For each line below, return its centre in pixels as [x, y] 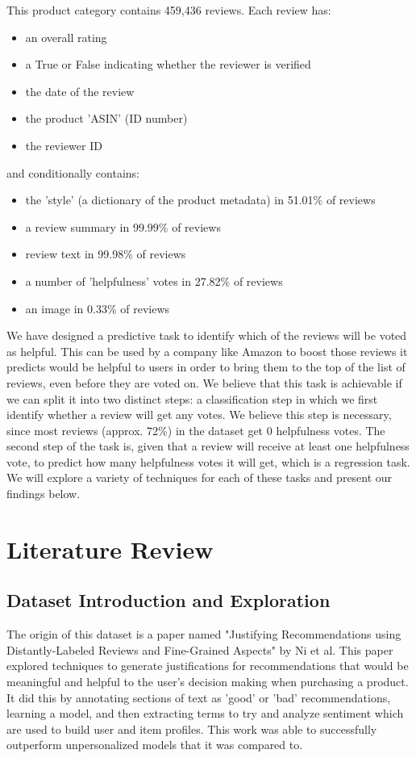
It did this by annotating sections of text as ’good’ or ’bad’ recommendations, [199, 697]
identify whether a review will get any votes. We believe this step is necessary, [199, 415]
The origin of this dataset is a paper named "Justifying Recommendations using [204, 634]
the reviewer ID [64, 145]
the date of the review [80, 91]
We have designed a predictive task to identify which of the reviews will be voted [207, 335]
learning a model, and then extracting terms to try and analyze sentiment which [205, 713]
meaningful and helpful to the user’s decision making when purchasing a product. [208, 682]
